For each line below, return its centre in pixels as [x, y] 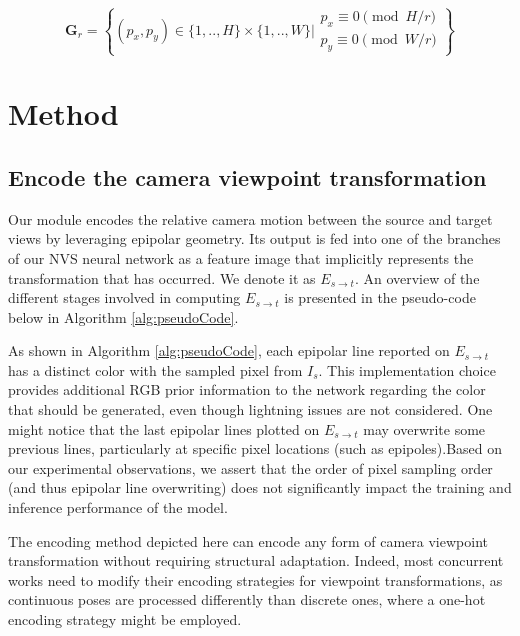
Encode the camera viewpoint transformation [247, 176]
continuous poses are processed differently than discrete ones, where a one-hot [247, 599]
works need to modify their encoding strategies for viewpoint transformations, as [255, 579]
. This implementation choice [407, 369]
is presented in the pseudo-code [380, 297]
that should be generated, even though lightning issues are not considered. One [250, 409]
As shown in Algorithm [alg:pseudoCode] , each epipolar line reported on [229, 350]
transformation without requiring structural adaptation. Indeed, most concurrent [256, 560]
